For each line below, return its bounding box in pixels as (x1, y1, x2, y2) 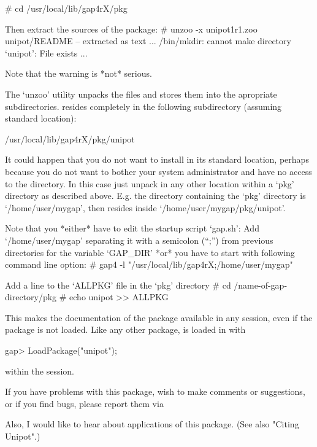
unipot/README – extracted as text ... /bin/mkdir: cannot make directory (5, 34, 291, 47)
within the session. (5, 364, 75, 377)
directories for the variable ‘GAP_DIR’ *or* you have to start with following (5, 246, 295, 258)
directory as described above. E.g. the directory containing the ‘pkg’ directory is (5, 189, 306, 202)
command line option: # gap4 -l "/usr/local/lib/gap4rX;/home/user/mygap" (5, 258, 293, 271)
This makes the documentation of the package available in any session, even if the (5, 311, 313, 324)
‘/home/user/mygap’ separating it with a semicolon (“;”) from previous (5, 233, 273, 246)
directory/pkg (5, 290, 57, 303)
